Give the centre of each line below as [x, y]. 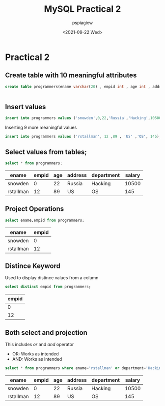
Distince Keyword [33, 266]
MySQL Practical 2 [82, 9]
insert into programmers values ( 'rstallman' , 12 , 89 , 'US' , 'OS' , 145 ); [83, 137]
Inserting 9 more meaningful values [41, 128]
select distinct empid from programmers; [48, 287]
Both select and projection [46, 333]
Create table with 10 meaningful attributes [71, 75]
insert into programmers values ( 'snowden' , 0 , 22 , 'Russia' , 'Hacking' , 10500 [83, 118]
